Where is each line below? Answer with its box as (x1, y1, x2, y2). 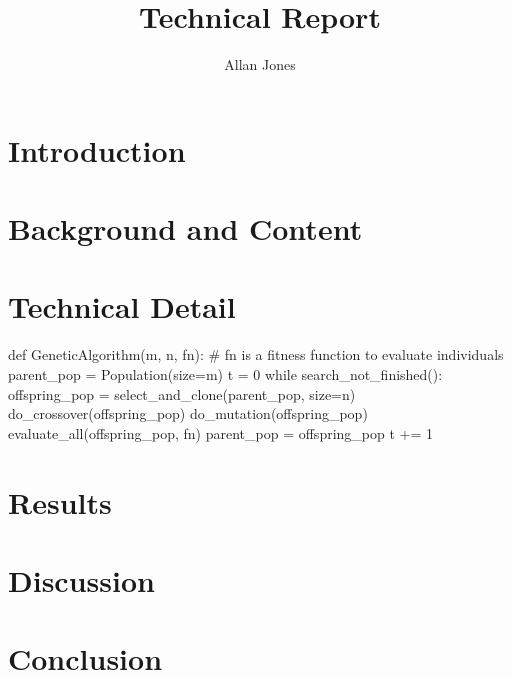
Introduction (8, 129, 186, 170)
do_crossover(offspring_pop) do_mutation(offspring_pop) (8, 403, 368, 424)
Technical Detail (8, 286, 236, 327)
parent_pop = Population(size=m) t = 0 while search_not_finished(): (8, 364, 443, 384)
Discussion (8, 559, 155, 600)
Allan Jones (224, 54, 296, 75)
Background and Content (8, 208, 363, 249)
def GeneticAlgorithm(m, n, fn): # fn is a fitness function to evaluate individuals (8, 344, 504, 365)
